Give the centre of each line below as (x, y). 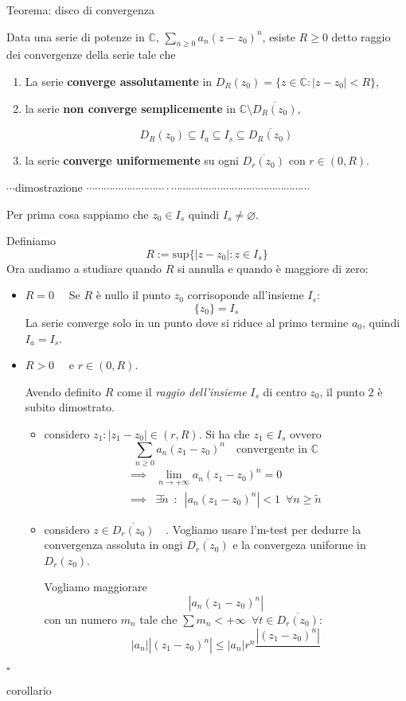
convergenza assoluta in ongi (113, 545)
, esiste (279, 36)
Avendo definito (63, 391)
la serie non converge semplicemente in (131, 108)
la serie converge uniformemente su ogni (132, 160)
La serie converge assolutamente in (119, 81)
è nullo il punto (133, 295)
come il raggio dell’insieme (182, 391)
